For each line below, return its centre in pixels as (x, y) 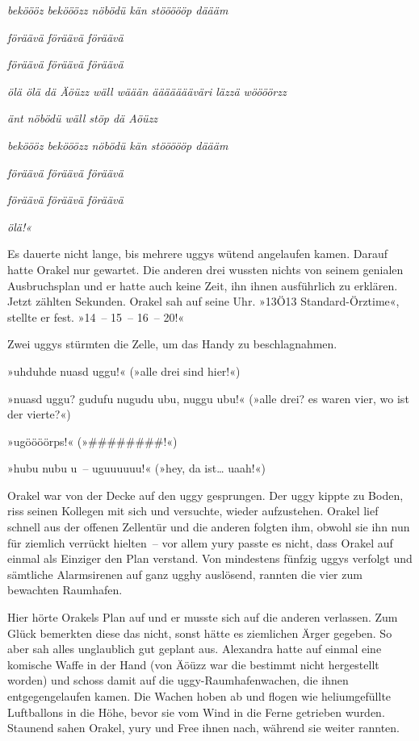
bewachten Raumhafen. (65, 590)
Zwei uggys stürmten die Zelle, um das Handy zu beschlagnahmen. (172, 344)
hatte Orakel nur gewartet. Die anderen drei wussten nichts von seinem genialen (205, 269)
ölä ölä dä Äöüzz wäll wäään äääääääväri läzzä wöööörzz (147, 91)
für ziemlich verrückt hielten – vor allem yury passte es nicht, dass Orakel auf (200, 542)
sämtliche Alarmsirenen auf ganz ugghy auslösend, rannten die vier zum (185, 574)
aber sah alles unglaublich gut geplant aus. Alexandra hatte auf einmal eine (195, 649)
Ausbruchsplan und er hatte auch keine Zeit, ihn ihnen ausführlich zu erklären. (203, 285)
